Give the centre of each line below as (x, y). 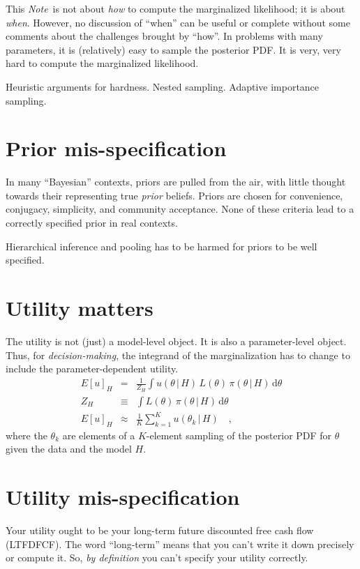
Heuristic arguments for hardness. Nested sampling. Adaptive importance (163, 86)
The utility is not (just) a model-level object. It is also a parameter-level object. (176, 341)
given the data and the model (69, 449)
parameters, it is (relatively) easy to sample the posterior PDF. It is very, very (173, 49)
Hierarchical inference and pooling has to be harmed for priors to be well (162, 246)
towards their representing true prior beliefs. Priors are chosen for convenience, (174, 195)
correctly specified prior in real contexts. (92, 223)
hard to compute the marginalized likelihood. (102, 63)
